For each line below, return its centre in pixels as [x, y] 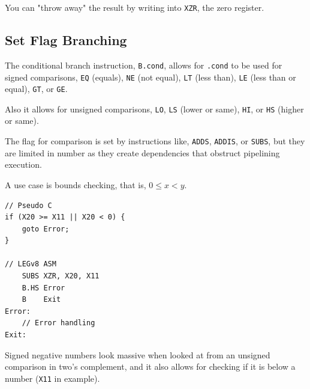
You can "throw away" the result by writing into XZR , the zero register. [135, 7]
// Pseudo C [28, 205]
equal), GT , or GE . [36, 89]
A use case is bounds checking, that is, [76, 184]
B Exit [41, 300]
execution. [23, 164]
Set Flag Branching [66, 40]
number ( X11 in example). [52, 378]
